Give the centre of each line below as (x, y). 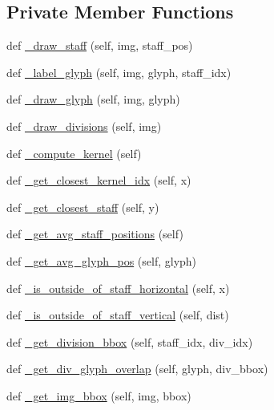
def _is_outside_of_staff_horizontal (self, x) (118, 288)
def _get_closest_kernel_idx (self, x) (99, 180)
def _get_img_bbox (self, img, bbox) (99, 395)
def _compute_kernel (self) (74, 153)
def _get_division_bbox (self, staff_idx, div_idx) (130, 341)
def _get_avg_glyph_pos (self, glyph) (102, 260)
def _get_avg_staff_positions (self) (95, 234)
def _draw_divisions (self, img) (84, 126)
